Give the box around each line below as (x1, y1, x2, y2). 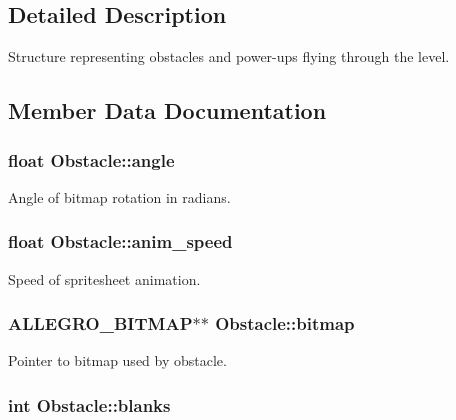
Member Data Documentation (8, 95, 327, 126)
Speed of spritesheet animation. (8, 268, 201, 289)
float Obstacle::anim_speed (8, 229, 233, 254)
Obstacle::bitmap (215, 311, 355, 336)
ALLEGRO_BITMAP (8, 311, 193, 336)
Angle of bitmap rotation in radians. (8, 186, 231, 207)
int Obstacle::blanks (8, 392, 171, 417)
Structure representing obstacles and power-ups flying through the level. (8, 46, 450, 67)
